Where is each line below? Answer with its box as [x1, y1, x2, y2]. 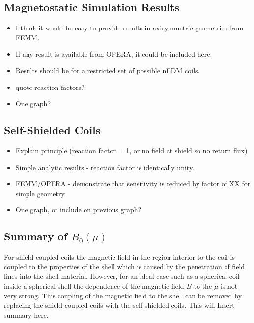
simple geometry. [15, 188, 66, 198]
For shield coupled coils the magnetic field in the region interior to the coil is [4, 252, 235, 262]
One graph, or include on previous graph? [15, 205, 141, 215]
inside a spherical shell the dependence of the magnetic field [4, 280, 184, 291]
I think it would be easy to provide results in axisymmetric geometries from [15, 23, 244, 33]
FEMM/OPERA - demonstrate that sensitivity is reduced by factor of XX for [15, 178, 251, 189]
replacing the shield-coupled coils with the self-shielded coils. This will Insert [4, 300, 235, 310]
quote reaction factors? [15, 82, 85, 92]
